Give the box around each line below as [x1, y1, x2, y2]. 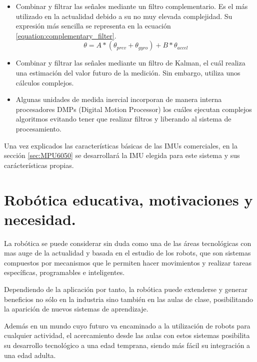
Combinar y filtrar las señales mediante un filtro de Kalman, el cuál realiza [15, 57, 245, 68]
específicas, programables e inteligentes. [4, 267, 125, 277]
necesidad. [4, 208, 76, 229]
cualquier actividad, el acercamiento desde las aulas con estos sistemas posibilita [4, 330, 250, 340]
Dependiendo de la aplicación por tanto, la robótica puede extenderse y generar [4, 284, 247, 294]
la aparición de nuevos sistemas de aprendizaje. [4, 303, 148, 314]
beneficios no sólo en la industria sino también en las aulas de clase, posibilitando [4, 293, 253, 304]
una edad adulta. [4, 349, 56, 360]
